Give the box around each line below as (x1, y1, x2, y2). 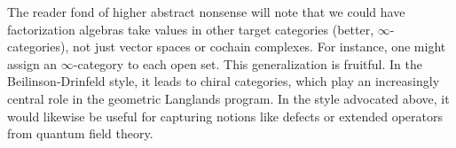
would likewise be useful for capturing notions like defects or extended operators (7, 106, 443, 125)
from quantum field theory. (7, 124, 153, 143)
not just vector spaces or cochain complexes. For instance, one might (72, 37, 446, 56)
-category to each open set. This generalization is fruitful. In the (73, 54, 422, 73)
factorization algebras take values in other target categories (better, (7, 19, 374, 38)
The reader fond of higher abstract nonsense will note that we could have (7, 3, 405, 20)
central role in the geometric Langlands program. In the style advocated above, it (7, 89, 450, 107)
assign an (7, 54, 58, 73)
